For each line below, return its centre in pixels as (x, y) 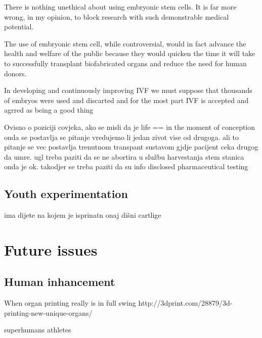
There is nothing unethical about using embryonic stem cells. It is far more (120, 7)
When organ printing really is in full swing (70, 303)
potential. (19, 27)
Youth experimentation (66, 194)
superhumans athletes (38, 330)
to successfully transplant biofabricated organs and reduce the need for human (125, 63)
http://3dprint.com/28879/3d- (185, 303)
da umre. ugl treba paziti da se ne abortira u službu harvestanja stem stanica (124, 156)
